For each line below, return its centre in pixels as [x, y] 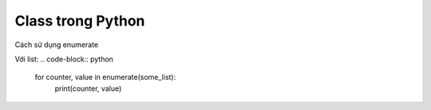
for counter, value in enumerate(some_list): [105, 77]
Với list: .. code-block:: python [64, 59]
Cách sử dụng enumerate [57, 45]
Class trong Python [80, 21]
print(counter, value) [88, 88]
